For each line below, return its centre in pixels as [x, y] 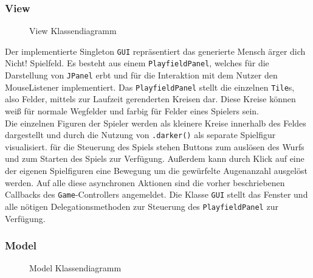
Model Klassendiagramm [75, 268]
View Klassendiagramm [73, 31]
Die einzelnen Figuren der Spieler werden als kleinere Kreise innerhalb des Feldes [156, 123]
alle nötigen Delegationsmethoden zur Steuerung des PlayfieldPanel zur [142, 206]
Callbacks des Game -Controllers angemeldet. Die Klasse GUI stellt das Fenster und [156, 194]
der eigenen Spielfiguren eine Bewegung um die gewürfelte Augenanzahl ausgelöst [156, 171]
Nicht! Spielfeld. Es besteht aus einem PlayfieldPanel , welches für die [137, 63]
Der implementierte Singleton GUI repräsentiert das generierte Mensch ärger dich [155, 51]
